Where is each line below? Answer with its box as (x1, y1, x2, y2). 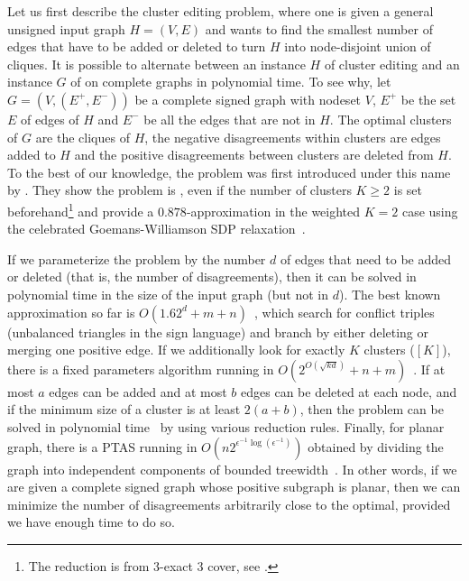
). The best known (338, 284, 441, 303)
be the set (400, 89, 456, 108)
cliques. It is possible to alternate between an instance (7, 54, 306, 73)
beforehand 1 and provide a (7, 198, 154, 220)
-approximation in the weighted (186, 201, 361, 220)
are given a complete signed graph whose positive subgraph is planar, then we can (7, 477, 461, 496)
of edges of (21, 109, 79, 128)
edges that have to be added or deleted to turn (7, 37, 266, 56)
